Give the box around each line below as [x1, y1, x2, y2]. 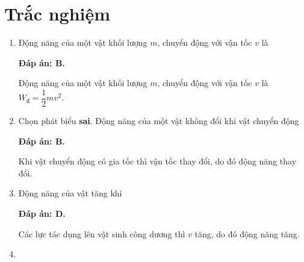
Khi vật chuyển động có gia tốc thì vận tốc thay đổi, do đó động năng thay [18, 155, 297, 167]
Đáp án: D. [18, 207, 66, 219]
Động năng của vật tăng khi [18, 187, 122, 199]
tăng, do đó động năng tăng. [194, 227, 300, 240]
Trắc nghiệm [4, 1, 111, 26]
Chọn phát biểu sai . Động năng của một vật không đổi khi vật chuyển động [18, 114, 299, 126]
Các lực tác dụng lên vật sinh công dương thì [18, 227, 185, 240]
